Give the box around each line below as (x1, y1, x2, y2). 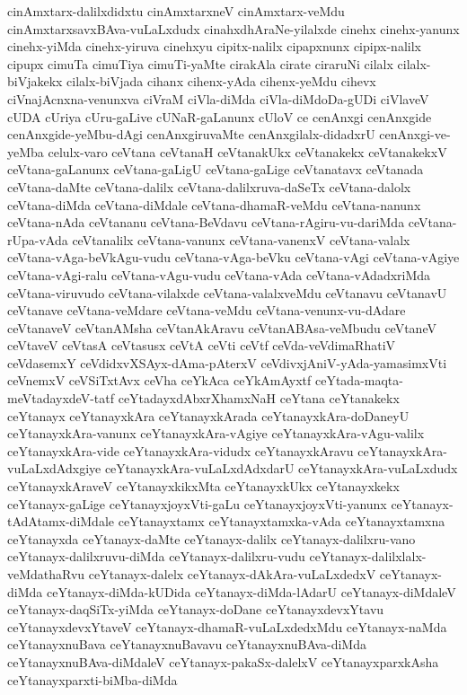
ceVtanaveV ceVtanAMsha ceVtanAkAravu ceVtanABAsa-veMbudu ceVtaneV (7, 318, 436, 337)
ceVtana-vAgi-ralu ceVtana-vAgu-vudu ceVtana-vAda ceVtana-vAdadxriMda (7, 265, 431, 284)
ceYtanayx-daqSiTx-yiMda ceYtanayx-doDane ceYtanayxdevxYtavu (7, 600, 384, 619)
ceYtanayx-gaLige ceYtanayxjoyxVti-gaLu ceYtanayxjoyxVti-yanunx (7, 494, 387, 513)
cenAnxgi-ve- (379, 125, 451, 144)
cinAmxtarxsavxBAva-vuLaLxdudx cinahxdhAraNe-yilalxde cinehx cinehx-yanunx (7, 19, 460, 38)
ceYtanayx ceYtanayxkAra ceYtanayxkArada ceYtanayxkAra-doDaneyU (7, 406, 410, 425)
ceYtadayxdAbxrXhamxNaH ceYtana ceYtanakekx (118, 389, 400, 408)
